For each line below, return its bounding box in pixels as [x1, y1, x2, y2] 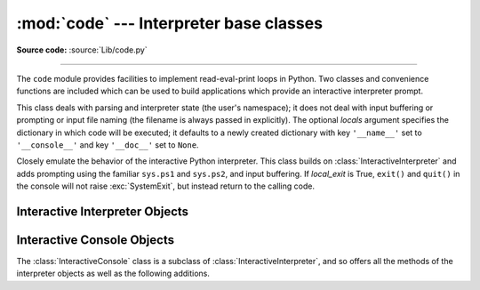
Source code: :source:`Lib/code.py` [16, 44, 148, 55]
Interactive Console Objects [16, 232, 175, 247]
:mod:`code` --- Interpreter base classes [16, 13, 324, 33]
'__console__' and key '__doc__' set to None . [16, 139, 199, 150]
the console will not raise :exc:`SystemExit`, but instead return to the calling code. [16, 181, 316, 191]
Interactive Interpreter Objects [16, 204, 189, 219]
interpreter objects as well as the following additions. [16, 268, 211, 279]
